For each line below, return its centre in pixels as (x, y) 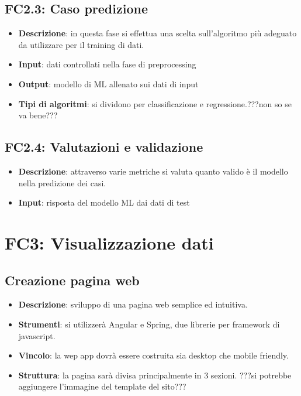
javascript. (37, 335)
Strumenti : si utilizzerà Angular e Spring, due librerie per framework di (149, 324)
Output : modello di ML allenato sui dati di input (108, 83)
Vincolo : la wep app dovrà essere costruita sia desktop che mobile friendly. (153, 355)
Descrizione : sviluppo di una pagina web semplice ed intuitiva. (133, 304)
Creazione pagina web (72, 280)
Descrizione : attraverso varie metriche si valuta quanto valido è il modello (153, 171)
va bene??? (38, 115)
